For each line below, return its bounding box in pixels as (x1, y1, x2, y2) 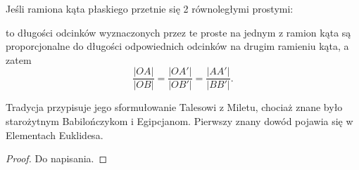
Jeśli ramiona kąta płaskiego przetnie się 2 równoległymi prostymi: (6, 1, 294, 15)
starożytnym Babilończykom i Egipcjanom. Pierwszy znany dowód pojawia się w (6, 114, 353, 129)
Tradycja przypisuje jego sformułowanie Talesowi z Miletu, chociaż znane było (6, 100, 343, 115)
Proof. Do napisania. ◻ (6, 151, 108, 166)
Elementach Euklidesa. (6, 127, 103, 142)
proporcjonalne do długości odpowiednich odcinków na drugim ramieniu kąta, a (6, 39, 349, 53)
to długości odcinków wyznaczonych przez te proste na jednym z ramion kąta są (6, 25, 351, 39)
